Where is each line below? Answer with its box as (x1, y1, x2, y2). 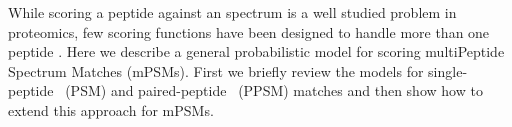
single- (428, 60, 468, 81)
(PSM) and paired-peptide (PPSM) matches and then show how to (65, 80, 483, 101)
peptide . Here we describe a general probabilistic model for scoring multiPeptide (8, 41, 505, 62)
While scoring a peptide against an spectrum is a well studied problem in (8, 2, 457, 22)
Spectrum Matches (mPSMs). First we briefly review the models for (8, 60, 424, 81)
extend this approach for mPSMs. (8, 99, 214, 120)
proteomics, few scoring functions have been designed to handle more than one (8, 21, 490, 42)
